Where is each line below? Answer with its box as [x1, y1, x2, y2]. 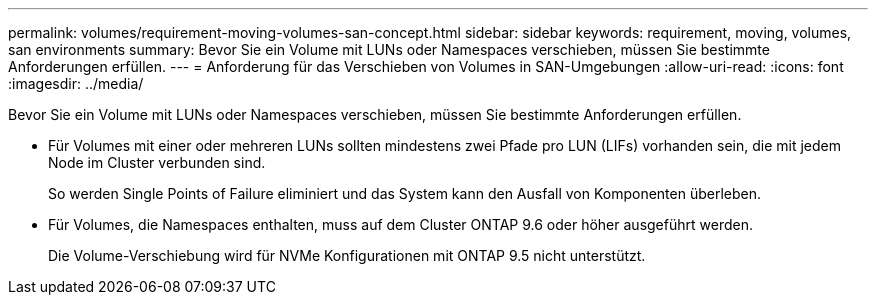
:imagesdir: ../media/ [8, 75, 144, 92]
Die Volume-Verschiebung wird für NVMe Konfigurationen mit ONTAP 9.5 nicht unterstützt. [48, 247, 646, 264]
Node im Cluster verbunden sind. [48, 154, 266, 171]
